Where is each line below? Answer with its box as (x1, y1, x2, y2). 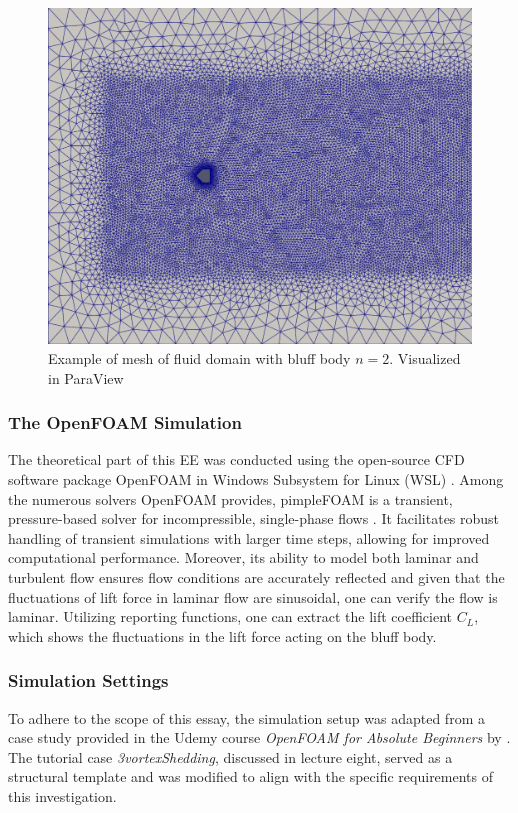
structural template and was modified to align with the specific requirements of (8, 766, 494, 787)
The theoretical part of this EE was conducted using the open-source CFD (8, 449, 465, 470)
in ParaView (48, 367, 124, 388)
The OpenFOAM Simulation (8, 410, 242, 435)
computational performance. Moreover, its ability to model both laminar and (8, 547, 479, 568)
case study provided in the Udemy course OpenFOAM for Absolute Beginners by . (8, 727, 511, 748)
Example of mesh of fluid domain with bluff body (48, 348, 351, 369)
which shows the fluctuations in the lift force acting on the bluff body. (8, 625, 437, 646)
